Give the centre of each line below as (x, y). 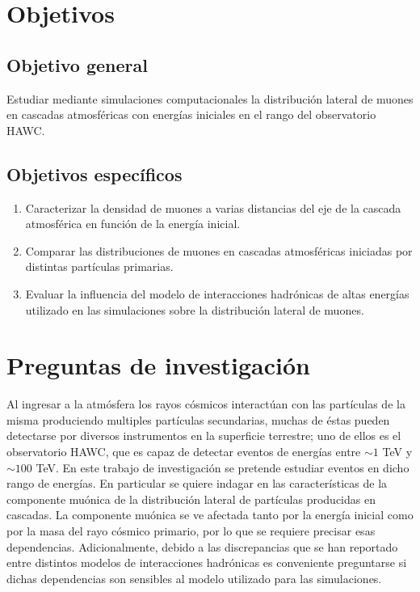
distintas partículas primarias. (99, 266)
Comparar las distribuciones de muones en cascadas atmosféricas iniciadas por (219, 250)
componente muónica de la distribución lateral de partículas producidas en (191, 499)
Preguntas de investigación (158, 365)
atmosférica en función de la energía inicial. (133, 224)
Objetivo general (77, 64)
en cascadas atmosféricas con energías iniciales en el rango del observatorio (191, 114)
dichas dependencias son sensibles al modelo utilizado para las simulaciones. (194, 578)
